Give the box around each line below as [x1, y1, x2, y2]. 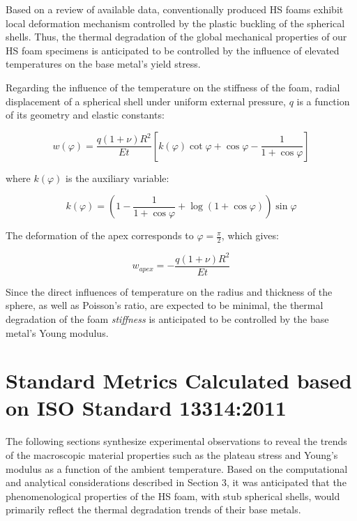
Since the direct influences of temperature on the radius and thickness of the [6, 284, 333, 299]
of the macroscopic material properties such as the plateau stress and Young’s [6, 448, 338, 462]
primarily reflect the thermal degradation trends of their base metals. [6, 502, 301, 517]
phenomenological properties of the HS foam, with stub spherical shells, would [6, 488, 340, 503]
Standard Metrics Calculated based [6, 366, 352, 395]
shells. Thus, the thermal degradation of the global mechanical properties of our [6, 29, 347, 44]
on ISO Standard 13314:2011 [6, 393, 287, 422]
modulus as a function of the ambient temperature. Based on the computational [6, 461, 348, 476]
